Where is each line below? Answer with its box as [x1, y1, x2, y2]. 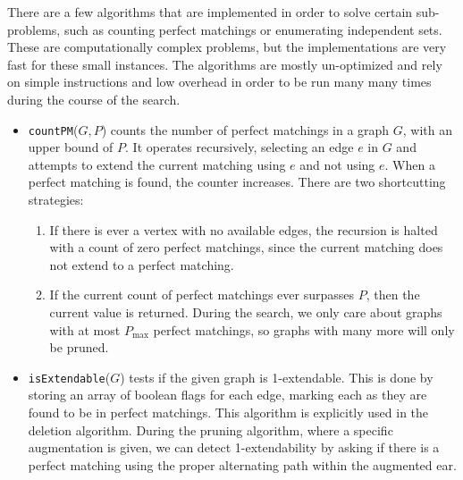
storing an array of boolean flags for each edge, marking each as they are [28, 385, 427, 404]
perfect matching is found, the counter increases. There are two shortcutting [28, 173, 446, 191]
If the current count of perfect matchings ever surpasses [49, 285, 355, 304]
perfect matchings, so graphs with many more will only [153, 320, 455, 339]
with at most [49, 320, 121, 339]
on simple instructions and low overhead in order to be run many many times [7, 72, 432, 91]
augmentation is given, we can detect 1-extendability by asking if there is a [28, 438, 440, 457]
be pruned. [49, 338, 109, 357]
